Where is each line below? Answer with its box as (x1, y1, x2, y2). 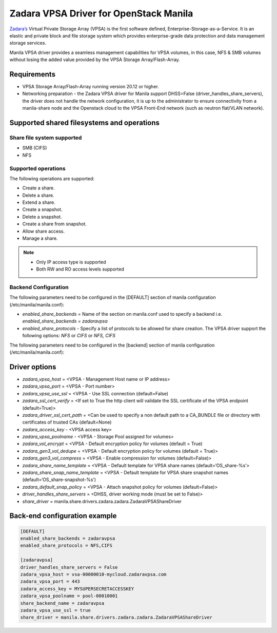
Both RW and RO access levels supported (36, 266, 124, 272)
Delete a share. (22, 192, 54, 198)
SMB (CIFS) (22, 145, 47, 151)
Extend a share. (22, 199, 56, 205)
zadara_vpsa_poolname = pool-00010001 (20, 593, 118, 599)
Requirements (9, 70, 56, 79)
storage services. (9, 40, 46, 46)
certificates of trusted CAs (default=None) (22, 419, 112, 426)
